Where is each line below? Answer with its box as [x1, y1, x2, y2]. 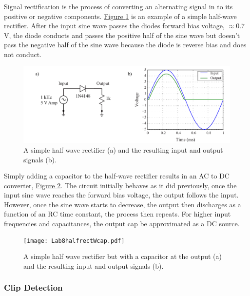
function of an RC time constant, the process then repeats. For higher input [4, 209, 231, 219]
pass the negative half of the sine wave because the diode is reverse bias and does [4, 39, 247, 50]
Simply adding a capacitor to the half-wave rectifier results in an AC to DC [4, 171, 230, 181]
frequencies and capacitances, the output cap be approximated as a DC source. [4, 218, 240, 229]
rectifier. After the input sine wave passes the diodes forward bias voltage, [4, 20, 225, 31]
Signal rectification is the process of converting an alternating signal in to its [4, 1, 233, 11]
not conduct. [4, 49, 42, 59]
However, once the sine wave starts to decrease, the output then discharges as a [4, 199, 241, 209]
